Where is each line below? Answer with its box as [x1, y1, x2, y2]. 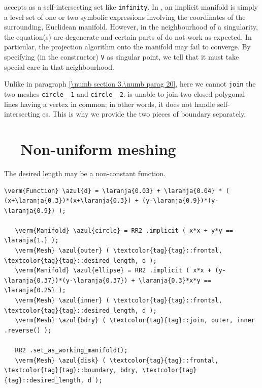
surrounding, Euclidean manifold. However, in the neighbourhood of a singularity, [4, 21, 258, 32]
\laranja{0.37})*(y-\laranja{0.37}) [4, 276, 128, 284]
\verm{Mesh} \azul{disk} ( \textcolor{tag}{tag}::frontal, [15, 356, 219, 364]
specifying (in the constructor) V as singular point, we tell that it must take [4, 51, 239, 62]
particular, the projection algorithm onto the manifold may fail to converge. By [4, 41, 251, 52]
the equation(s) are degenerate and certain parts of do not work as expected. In [4, 31, 252, 42]
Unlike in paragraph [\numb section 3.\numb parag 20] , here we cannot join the [4, 78, 256, 89]
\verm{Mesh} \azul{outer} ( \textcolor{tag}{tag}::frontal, [15, 247, 222, 255]
